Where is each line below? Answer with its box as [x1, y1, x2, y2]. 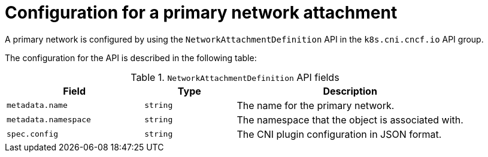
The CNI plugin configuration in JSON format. [237, 128, 442, 140]
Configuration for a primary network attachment [5, 2, 398, 23]
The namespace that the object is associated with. [237, 113, 463, 126]
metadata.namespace [7, 115, 91, 125]
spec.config [7, 129, 59, 139]
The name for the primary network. [237, 99, 395, 111]
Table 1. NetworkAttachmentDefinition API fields [131, 71, 340, 83]
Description [323, 84, 377, 97]
